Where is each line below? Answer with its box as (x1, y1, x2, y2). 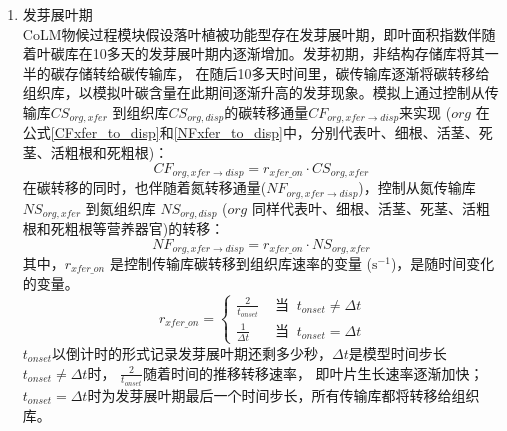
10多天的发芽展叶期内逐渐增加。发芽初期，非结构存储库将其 (92, 43, 485, 64)
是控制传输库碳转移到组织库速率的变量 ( (109, 253, 373, 274)
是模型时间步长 (348, 342, 447, 363)
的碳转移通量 (224, 101, 309, 122)
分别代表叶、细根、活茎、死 (310, 122, 493, 143)
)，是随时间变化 (390, 253, 495, 274)
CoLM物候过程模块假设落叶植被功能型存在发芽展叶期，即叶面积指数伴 (22, 23, 482, 44)
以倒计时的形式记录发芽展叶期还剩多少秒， (52, 342, 333, 363)
